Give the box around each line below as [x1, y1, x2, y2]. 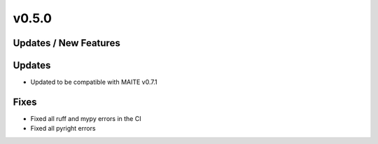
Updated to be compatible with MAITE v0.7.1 [30, 78, 157, 87]
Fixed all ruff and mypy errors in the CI [30, 114, 141, 122]
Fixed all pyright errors [30, 124, 96, 133]
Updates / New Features [13, 37, 120, 49]
